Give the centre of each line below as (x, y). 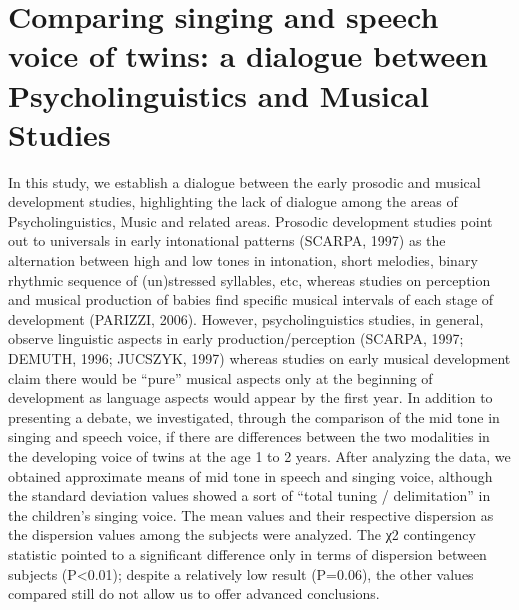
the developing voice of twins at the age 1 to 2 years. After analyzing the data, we (259, 456)
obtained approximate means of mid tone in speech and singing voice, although (250, 475)
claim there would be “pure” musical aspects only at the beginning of (220, 377)
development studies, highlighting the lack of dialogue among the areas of (233, 201)
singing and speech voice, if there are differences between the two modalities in (249, 436)
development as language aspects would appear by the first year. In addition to (250, 397)
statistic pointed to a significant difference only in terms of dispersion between (247, 553)
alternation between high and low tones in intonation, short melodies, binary (243, 260)
